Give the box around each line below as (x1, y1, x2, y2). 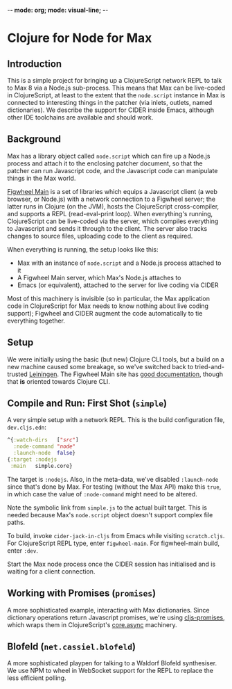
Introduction (7, 58, 62, 70)
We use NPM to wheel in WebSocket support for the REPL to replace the (7, 667, 213, 675)
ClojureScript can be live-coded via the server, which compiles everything (7, 217, 219, 225)
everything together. (7, 316, 66, 325)
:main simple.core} (10, 462, 73, 469)
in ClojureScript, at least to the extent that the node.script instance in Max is (7, 91, 226, 99)
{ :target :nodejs (7, 456, 57, 463)
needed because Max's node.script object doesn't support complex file (7, 510, 213, 519)
